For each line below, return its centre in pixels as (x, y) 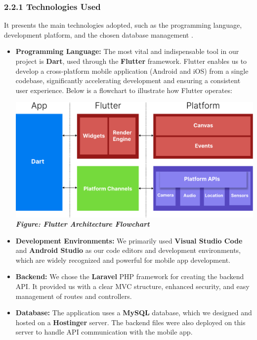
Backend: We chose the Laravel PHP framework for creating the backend (130, 276)
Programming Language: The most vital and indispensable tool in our (127, 51)
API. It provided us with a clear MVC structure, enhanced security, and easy (132, 286)
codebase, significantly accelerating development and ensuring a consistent (128, 80)
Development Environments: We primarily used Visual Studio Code (129, 240)
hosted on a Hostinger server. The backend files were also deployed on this (130, 322)
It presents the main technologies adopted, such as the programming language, (123, 25)
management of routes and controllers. (74, 296)
